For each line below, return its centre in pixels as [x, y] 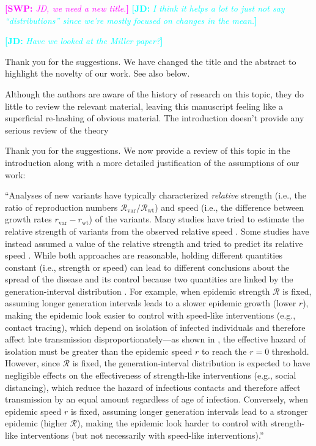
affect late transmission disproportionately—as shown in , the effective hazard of [156, 339]
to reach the [224, 351]
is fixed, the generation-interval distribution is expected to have [191, 363]
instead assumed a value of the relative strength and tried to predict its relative [154, 243]
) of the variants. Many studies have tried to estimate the [197, 219]
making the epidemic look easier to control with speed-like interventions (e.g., [150, 315]
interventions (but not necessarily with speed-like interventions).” [142, 435]
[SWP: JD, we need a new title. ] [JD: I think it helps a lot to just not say [145, 8]
